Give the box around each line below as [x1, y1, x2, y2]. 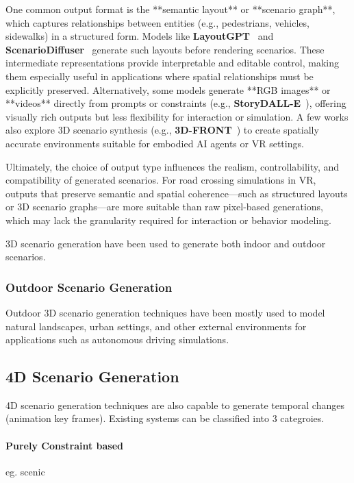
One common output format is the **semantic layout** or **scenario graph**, [5, 2, 336, 16]
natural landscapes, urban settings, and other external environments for [5, 319, 307, 333]
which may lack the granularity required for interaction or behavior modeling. [5, 212, 331, 227]
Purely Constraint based [5, 438, 124, 452]
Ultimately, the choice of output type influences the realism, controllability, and [5, 159, 340, 173]
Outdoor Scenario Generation [5, 278, 173, 295]
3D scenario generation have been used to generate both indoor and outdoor [5, 236, 326, 250]
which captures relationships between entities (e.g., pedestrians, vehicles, [5, 15, 309, 29]
